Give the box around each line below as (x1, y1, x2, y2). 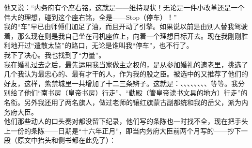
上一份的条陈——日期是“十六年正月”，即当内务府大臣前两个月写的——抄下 (4, 125, 241, 135)
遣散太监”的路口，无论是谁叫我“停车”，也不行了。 (34, 40, 193, 50)
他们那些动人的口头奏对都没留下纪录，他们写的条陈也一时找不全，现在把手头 (4, 116, 248, 126)
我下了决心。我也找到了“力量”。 (4, 49, 106, 59)
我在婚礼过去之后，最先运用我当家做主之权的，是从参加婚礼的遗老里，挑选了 (4, 59, 248, 69)
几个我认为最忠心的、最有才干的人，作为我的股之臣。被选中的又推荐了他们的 (4, 69, 248, 79)
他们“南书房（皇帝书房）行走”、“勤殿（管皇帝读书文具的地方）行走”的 (24, 88, 248, 98)
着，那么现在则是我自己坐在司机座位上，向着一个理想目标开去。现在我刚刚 (4, 30, 241, 41)
